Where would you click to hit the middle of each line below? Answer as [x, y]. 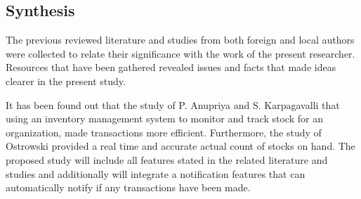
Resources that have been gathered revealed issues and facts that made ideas [171, 67]
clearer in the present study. [66, 81]
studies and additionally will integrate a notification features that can [156, 173]
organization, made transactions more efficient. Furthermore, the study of [164, 132]
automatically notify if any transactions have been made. [128, 187]
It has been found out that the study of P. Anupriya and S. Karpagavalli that [173, 104]
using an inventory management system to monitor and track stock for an [164, 118]
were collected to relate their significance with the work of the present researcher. [180, 53]
